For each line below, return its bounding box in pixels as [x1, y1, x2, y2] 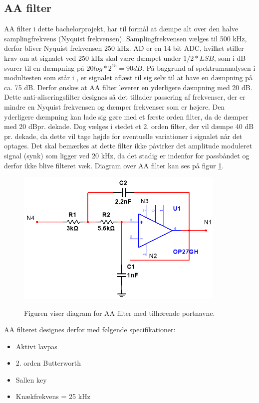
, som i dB [214, 52, 246, 63]
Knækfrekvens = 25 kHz [15, 391, 90, 402]
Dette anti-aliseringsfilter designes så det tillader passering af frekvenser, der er [4, 92, 246, 102]
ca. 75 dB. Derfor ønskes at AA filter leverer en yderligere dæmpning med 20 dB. [4, 82, 253, 92]
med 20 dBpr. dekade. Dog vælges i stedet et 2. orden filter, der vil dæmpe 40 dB [4, 121, 254, 132]
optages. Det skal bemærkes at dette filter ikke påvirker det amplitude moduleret [4, 140, 253, 151]
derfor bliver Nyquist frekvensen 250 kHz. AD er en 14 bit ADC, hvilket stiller [4, 43, 244, 53]
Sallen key [15, 374, 47, 385]
